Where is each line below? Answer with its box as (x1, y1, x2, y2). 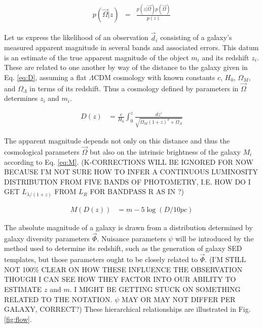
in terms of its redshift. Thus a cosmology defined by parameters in (29, 83, 239, 93)
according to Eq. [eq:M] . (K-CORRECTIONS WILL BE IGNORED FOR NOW (4, 156, 253, 167)
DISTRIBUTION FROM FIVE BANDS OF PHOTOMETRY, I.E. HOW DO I (4, 176, 251, 187)
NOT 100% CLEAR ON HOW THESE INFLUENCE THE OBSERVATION (4, 264, 243, 274)
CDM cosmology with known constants (94, 71, 215, 82)
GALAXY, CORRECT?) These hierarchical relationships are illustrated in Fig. (4, 304, 251, 314)
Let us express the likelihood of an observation (4, 32, 148, 43)
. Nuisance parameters (97, 233, 166, 243)
